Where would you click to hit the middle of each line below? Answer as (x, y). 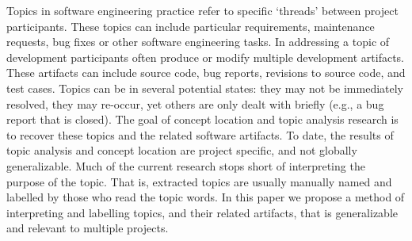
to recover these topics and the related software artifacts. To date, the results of (200, 134)
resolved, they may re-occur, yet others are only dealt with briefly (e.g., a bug (195, 103)
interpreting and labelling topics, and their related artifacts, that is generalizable (202, 212)
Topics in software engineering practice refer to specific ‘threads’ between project (202, 10)
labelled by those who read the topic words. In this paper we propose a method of (206, 197)
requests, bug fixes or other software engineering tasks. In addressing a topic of (198, 42)
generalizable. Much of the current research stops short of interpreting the (186, 165)
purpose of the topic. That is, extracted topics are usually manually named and (199, 181)
